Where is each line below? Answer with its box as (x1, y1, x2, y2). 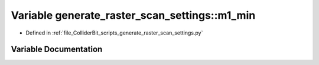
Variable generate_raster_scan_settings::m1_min (11, 9, 256, 22)
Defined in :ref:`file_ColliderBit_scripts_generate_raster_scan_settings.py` (25, 29, 203, 36)
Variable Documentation (11, 45, 103, 54)
